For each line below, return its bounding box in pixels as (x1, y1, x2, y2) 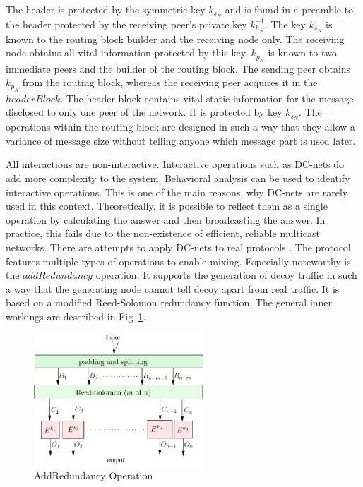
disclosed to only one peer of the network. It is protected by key (6, 104, 282, 119)
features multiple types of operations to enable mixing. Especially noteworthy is (6, 253, 351, 268)
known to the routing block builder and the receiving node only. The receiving (6, 31, 345, 46)
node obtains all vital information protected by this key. (6, 45, 248, 60)
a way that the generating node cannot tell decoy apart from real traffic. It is (6, 281, 340, 296)
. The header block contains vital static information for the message (60, 90, 354, 105)
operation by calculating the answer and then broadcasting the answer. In (6, 212, 326, 227)
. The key (264, 16, 306, 31)
